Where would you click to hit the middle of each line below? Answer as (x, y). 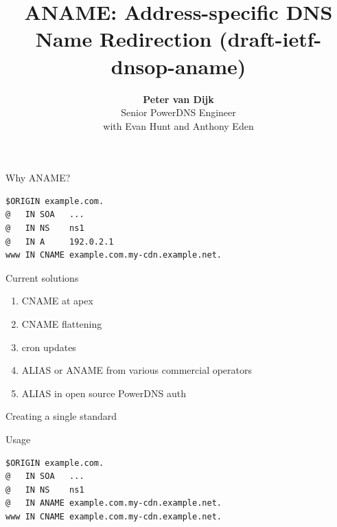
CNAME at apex (57, 301)
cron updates (49, 347)
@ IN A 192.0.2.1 (60, 242)
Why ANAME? (38, 178)
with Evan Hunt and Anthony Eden (178, 125)
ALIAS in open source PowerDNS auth (104, 393)
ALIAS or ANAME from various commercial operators (137, 370)
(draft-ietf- (270, 39)
